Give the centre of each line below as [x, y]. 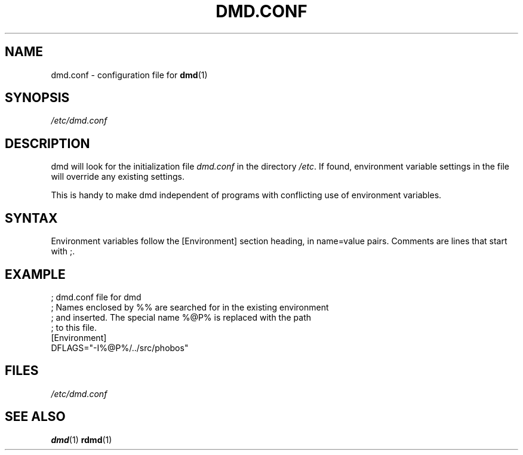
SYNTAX [31, 218]
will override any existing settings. [118, 177]
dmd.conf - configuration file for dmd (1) [129, 75]
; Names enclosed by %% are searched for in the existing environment [190, 307]
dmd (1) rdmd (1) [81, 439]
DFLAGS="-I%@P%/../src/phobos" [120, 348]
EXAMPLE [35, 274]
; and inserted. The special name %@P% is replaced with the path [181, 317]
